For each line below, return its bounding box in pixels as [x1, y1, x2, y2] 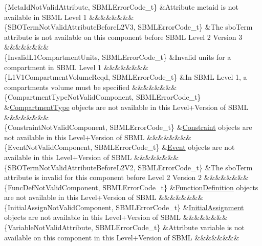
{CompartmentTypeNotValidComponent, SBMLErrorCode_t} [4, 92, 201, 102]
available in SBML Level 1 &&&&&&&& [4, 11, 134, 22]
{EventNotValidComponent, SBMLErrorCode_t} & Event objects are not [4, 142, 235, 152]
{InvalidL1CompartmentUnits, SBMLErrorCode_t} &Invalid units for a [4, 51, 231, 62]
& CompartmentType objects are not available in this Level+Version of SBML [4, 101, 249, 112]
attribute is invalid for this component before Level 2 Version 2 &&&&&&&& [4, 172, 249, 183]
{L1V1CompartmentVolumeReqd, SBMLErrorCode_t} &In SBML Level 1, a [4, 72, 247, 82]
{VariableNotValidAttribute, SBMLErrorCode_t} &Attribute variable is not [4, 222, 245, 233]
